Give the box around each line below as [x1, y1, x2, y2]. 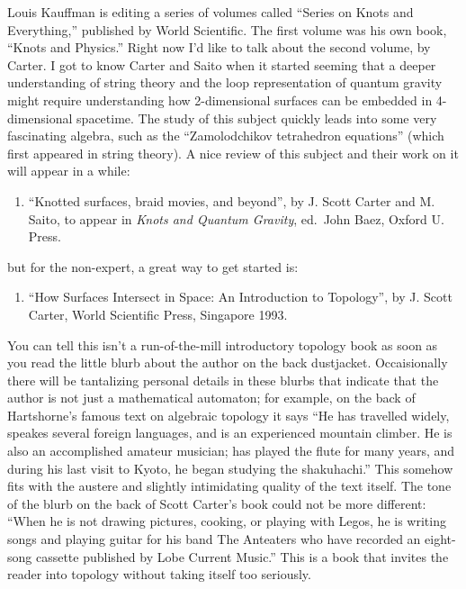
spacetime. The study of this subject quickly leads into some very [76, 108, 437, 127]
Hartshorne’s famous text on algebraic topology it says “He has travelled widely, [7, 405, 450, 424]
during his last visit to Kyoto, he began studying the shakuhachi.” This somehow [7, 458, 453, 477]
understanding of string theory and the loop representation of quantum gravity [7, 73, 443, 92]
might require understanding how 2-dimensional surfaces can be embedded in [7, 90, 433, 109]
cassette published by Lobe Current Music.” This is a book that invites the [35, 547, 449, 566]
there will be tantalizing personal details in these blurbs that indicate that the [7, 370, 439, 389]
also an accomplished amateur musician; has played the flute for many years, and [7, 441, 455, 460]
